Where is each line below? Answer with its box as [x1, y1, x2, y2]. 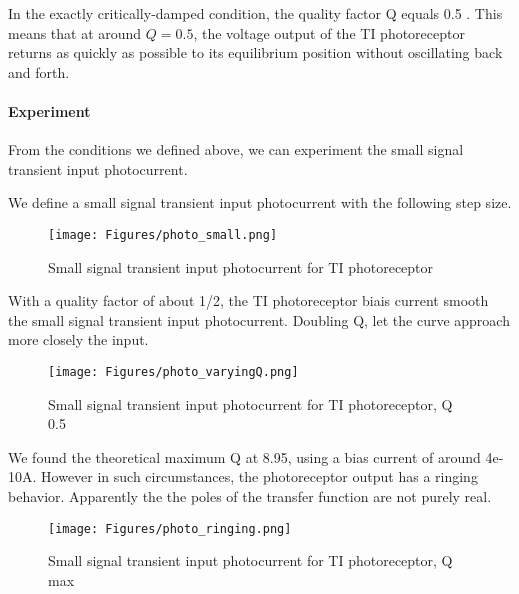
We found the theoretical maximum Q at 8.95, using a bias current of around [8, 446, 481, 467]
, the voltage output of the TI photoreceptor [193, 22, 465, 43]
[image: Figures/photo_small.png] [48, 227, 278, 242]
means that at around [8, 22, 142, 43]
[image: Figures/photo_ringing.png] [48, 521, 292, 536]
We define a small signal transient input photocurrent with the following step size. [8, 192, 512, 213]
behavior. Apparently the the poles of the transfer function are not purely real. [8, 486, 492, 507]
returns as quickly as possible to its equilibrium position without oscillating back [8, 42, 503, 63]
